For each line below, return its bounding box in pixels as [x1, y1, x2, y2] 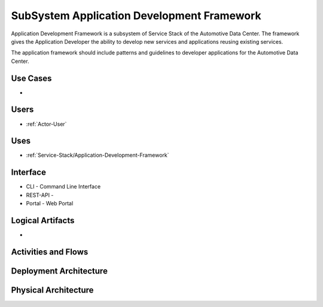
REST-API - [26, 192, 54, 199]
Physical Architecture [11, 285, 94, 295]
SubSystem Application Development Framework [11, 9, 261, 22]
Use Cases [11, 73, 52, 83]
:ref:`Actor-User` [26, 120, 67, 127]
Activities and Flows [11, 247, 89, 257]
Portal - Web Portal [26, 200, 74, 207]
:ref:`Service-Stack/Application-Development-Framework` [26, 151, 169, 159]
